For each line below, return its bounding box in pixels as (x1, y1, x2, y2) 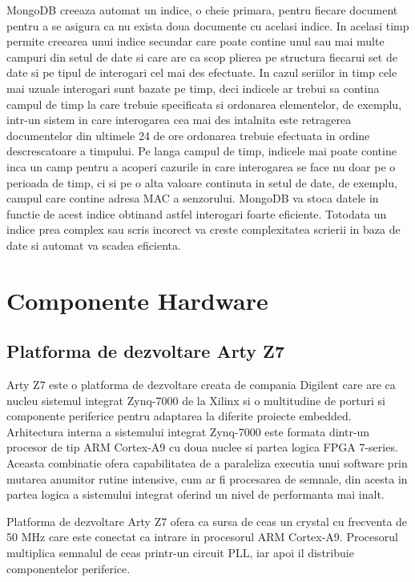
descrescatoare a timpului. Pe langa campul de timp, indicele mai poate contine (6, 142, 397, 159)
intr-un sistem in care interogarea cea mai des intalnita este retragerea (6, 111, 352, 128)
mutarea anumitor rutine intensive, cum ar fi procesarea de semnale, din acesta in (6, 470, 408, 487)
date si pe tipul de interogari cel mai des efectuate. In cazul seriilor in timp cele (6, 64, 397, 81)
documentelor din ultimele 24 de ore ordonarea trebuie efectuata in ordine (6, 126, 370, 143)
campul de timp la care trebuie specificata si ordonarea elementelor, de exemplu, (6, 95, 402, 112)
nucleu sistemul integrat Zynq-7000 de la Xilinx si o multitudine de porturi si (6, 391, 385, 408)
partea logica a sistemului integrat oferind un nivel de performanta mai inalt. (6, 486, 385, 503)
